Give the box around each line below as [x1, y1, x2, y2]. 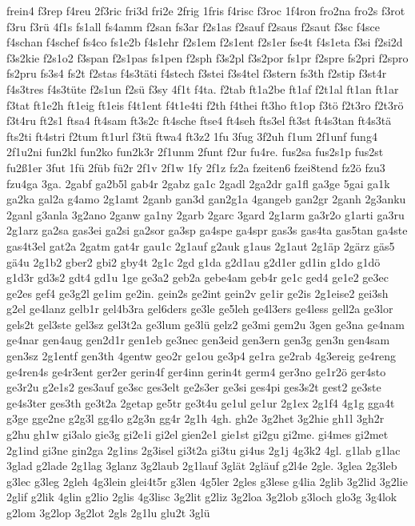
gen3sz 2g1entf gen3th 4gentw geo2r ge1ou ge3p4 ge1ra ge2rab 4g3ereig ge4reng [6, 347, 397, 364]
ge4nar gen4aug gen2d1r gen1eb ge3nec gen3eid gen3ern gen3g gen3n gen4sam [6, 331, 390, 348]
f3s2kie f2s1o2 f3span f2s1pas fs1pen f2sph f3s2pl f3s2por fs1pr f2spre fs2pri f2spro [6, 49, 409, 66]
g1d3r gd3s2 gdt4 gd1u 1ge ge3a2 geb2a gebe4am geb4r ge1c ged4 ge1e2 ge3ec [6, 269, 389, 286]
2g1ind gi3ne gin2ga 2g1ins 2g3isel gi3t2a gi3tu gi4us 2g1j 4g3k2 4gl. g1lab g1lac [6, 441, 401, 458]
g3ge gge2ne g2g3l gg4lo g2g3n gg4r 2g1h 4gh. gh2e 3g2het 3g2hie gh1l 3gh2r [6, 410, 385, 427]
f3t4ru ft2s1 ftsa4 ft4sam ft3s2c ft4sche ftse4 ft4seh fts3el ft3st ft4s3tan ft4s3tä [6, 112, 392, 129]
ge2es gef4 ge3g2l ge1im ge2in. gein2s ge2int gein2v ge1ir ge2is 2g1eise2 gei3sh [6, 284, 389, 301]
